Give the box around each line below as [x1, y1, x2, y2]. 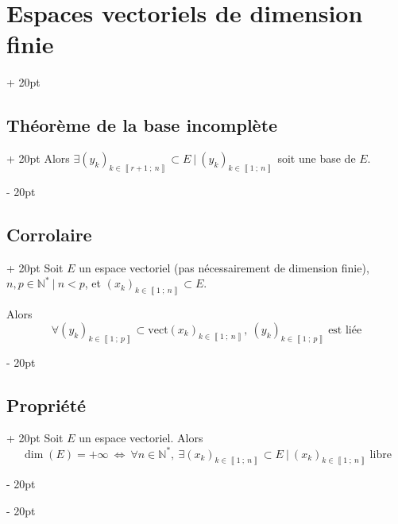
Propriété [6, 392, 87, 417]
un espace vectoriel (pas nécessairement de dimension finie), [79, 259, 369, 275]
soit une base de [277, 150, 356, 167]
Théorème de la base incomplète [6, 113, 278, 137]
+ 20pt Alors [6, 150, 70, 167]
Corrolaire [6, 222, 92, 246]
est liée [328, 324, 362, 336]
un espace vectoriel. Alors [79, 430, 203, 446]
